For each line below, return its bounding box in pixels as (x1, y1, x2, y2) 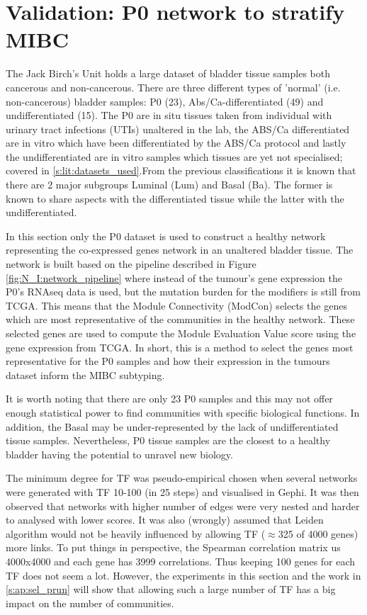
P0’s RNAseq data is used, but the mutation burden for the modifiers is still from (6, 284, 361, 299)
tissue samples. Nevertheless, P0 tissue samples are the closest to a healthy (6, 433, 331, 448)
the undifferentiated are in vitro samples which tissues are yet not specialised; (6, 149, 343, 164)
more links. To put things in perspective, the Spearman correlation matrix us (6, 540, 341, 555)
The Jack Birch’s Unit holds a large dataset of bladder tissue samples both (6, 66, 330, 81)
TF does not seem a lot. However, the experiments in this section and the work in (6, 568, 361, 582)
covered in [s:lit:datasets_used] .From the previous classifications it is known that (6, 163, 356, 178)
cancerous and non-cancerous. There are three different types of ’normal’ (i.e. (6, 79, 341, 94)
